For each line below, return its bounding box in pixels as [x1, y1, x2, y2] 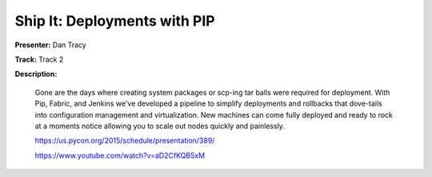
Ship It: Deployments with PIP [14, 12, 215, 30]
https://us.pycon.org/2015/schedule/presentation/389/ [34, 136, 215, 146]
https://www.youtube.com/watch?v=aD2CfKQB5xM [34, 151, 206, 160]
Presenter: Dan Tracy [14, 40, 87, 50]
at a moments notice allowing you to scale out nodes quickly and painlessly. [34, 121, 286, 131]
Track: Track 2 [14, 54, 64, 64]
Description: [14, 69, 58, 79]
